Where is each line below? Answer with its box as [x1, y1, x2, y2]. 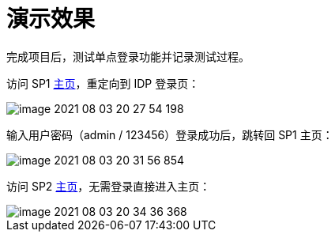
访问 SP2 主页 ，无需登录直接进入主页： [6, 179, 211, 193]
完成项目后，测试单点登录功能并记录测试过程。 [6, 49, 250, 63]
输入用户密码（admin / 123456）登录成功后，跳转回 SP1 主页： [6, 127, 333, 142]
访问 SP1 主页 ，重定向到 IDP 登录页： [6, 76, 200, 90]
